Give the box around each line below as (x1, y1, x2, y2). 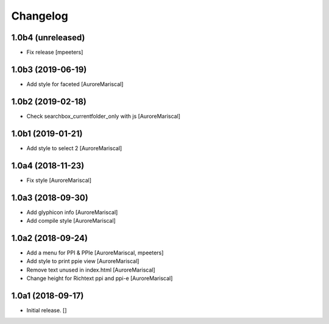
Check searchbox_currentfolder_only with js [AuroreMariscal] (26, 112, 181, 120)
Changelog (11, 9, 68, 23)
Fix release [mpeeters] (26, 49, 83, 56)
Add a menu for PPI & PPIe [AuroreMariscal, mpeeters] (26, 249, 164, 256)
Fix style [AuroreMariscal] (26, 176, 91, 184)
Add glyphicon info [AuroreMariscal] (26, 208, 118, 216)
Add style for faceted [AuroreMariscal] (26, 80, 124, 88)
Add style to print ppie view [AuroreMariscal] (26, 257, 140, 265)
